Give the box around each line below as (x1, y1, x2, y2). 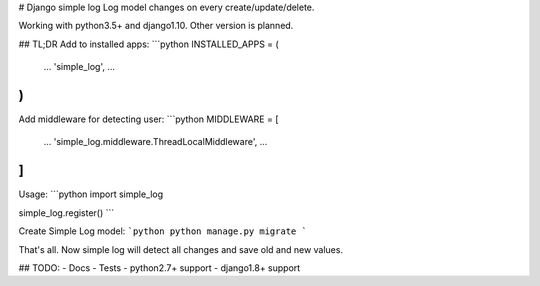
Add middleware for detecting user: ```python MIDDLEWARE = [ (18, 113, 279, 125)
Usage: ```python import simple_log (18, 188, 164, 200)
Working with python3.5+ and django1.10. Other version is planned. (18, 20, 294, 32)
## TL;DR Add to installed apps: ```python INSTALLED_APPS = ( (18, 38, 279, 50)
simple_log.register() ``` (18, 206, 115, 219)
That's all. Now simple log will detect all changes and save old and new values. (18, 243, 344, 255)
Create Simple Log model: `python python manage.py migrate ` (18, 225, 307, 237)
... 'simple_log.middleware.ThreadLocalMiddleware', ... (43, 136, 268, 148)
